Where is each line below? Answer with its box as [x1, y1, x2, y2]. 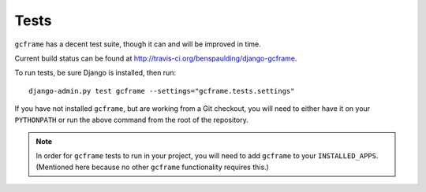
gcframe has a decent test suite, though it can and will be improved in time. [14, 39, 262, 49]
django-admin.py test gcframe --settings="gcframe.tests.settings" [28, 87, 295, 95]
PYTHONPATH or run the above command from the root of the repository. [14, 115, 248, 124]
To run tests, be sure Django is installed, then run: [14, 68, 177, 78]
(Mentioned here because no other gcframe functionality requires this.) [35, 162, 270, 172]
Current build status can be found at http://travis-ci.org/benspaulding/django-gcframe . [14, 54, 297, 63]
